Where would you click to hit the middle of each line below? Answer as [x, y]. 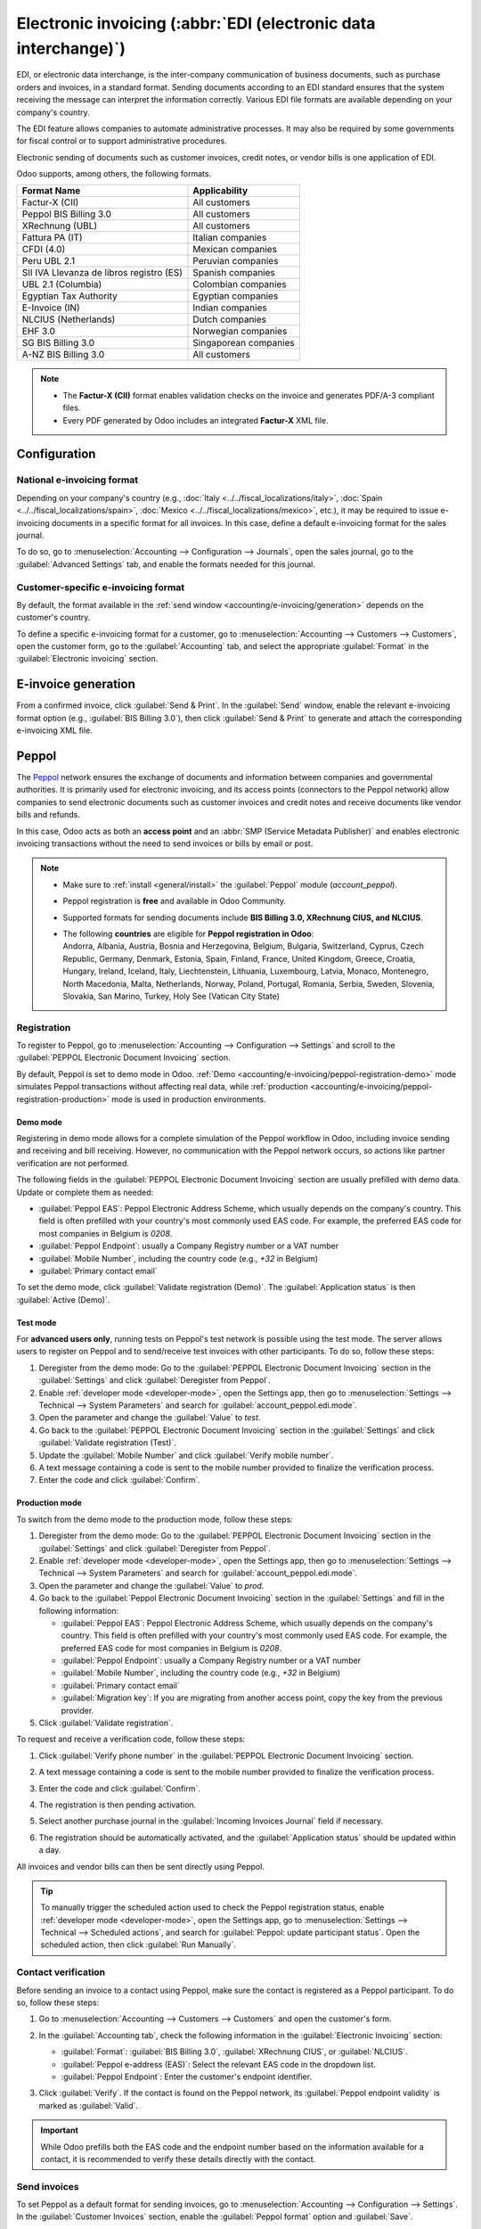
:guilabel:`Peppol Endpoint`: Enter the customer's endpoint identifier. [186, 2077]
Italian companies [230, 238]
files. [72, 408]
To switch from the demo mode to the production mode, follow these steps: [155, 1519]
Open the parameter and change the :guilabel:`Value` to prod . [151, 1585]
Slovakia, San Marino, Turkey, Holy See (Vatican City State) [171, 996]
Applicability [220, 191]
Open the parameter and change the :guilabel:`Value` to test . [150, 1418]
